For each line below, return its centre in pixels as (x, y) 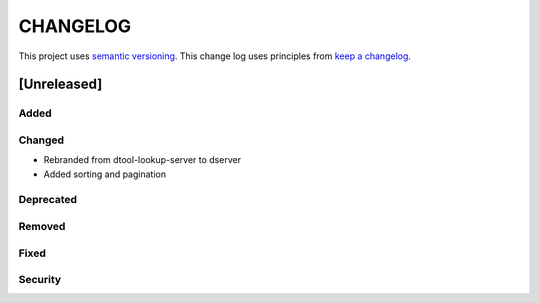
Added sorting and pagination (105, 174)
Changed (41, 140)
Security (40, 280)
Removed (42, 226)
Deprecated (48, 200)
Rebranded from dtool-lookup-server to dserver (142, 160)
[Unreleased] (60, 84)
